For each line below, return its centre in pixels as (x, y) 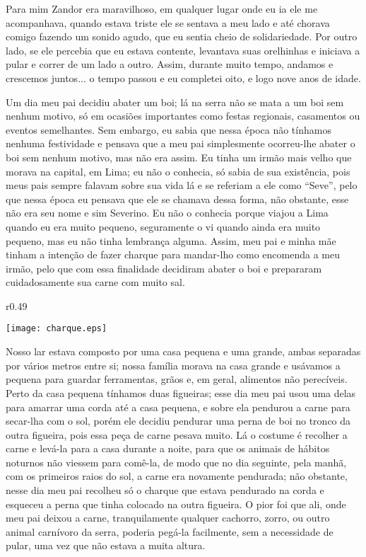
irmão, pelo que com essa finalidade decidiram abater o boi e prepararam (164, 268)
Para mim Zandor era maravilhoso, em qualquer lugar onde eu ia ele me (162, 8)
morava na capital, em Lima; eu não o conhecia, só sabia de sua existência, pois (178, 171)
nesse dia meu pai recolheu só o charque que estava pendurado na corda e (165, 490)
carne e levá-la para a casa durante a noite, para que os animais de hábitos (168, 448)
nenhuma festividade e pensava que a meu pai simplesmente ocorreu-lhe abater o (181, 143)
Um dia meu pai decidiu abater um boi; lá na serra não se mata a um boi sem (175, 102)
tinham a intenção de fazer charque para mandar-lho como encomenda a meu (173, 254)
